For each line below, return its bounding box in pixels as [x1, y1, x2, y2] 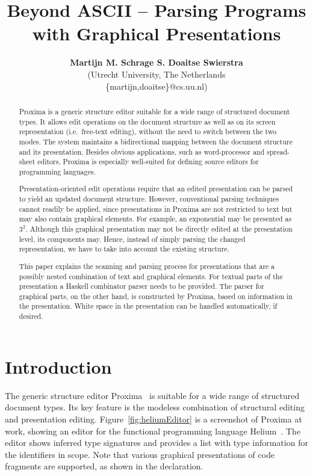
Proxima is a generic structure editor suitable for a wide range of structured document [19, 106, 290, 116]
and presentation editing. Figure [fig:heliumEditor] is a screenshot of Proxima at [5, 412, 302, 425]
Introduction [5, 354, 112, 379]
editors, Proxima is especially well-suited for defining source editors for [37, 156, 259, 167]
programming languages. [19, 166, 96, 176]
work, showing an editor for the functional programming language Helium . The [5, 424, 301, 437]
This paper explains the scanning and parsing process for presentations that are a [19, 261, 275, 271]
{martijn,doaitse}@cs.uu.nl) [105, 79, 208, 92]
